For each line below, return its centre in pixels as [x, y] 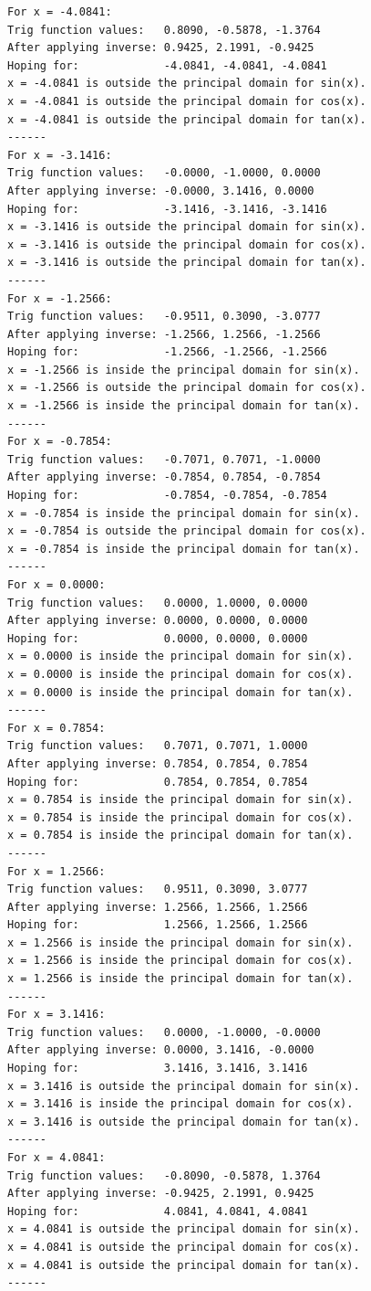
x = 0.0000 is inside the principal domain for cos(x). [180, 674]
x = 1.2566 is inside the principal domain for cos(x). [180, 961]
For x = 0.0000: [57, 585]
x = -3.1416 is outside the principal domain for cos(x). [187, 244]
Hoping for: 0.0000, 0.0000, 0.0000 [158, 638]
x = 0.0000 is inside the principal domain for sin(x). [180, 656]
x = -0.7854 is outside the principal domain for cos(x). [187, 531]
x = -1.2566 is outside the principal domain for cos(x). [187, 388]
